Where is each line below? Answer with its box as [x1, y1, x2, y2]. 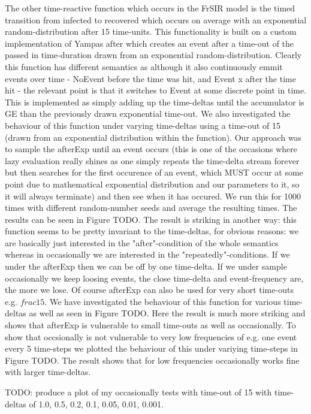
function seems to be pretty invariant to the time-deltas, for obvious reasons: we [5, 225, 299, 237]
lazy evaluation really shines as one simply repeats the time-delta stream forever [5, 154, 300, 167]
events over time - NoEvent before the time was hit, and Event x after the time [5, 72, 296, 84]
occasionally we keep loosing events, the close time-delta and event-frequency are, [5, 271, 304, 284]
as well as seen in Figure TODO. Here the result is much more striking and [29, 307, 306, 319]
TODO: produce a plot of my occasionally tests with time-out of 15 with [5, 386, 272, 398]
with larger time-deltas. [5, 365, 91, 378]
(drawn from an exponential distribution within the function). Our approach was [5, 131, 302, 143]
